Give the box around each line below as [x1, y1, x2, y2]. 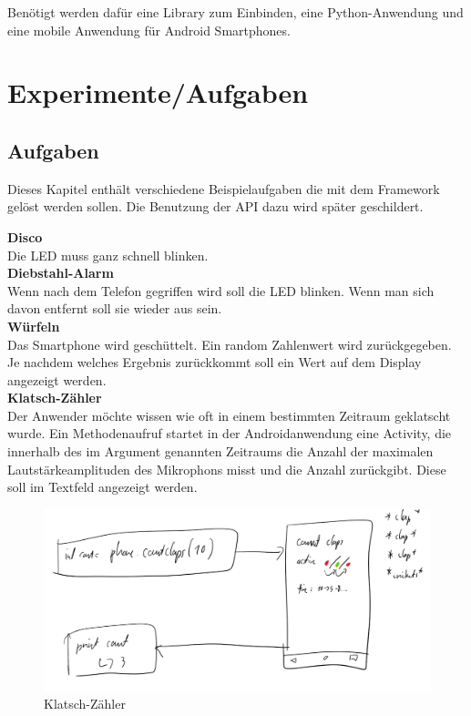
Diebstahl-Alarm [7, 263, 114, 282]
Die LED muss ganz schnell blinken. [7, 245, 209, 264]
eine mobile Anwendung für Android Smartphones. [7, 20, 291, 39]
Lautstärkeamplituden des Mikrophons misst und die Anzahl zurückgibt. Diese [7, 459, 446, 478]
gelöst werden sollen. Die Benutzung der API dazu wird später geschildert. [7, 197, 424, 216]
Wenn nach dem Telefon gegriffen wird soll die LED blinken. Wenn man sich [7, 281, 435, 300]
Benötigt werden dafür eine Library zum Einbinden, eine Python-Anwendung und [7, 3, 464, 21]
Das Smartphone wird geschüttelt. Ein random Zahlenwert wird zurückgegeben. [7, 334, 452, 353]
